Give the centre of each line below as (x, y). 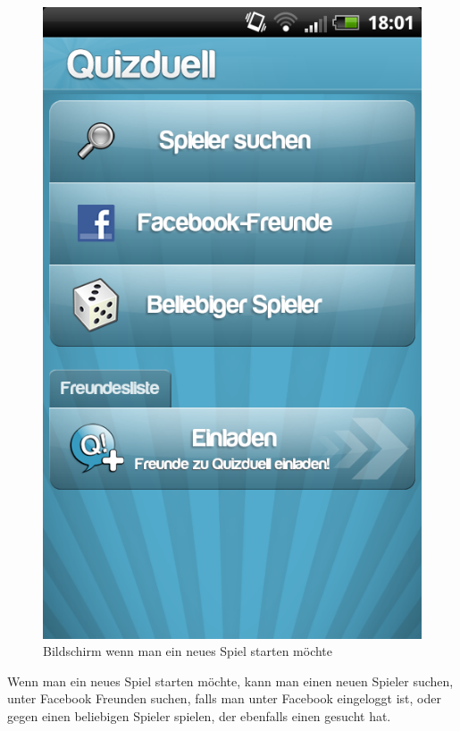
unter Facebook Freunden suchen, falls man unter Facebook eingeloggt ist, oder (224, 698)
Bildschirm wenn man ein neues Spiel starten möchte (188, 651)
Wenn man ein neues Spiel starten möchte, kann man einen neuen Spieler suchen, (230, 681)
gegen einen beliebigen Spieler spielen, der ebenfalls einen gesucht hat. (199, 716)
